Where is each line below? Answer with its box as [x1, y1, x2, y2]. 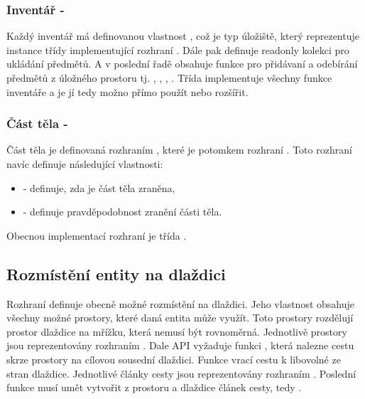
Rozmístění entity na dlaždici [6, 262, 226, 284]
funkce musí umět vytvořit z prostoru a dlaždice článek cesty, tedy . [6, 380, 302, 395]
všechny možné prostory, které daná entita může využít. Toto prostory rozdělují [6, 310, 354, 325]
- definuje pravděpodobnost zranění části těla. [23, 204, 222, 219]
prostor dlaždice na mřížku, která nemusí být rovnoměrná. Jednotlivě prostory [6, 324, 347, 339]
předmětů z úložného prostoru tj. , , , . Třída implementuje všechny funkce [6, 70, 332, 85]
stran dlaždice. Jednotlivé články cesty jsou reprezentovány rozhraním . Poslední [6, 366, 356, 381]
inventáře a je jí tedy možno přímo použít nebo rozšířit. [6, 84, 249, 99]
